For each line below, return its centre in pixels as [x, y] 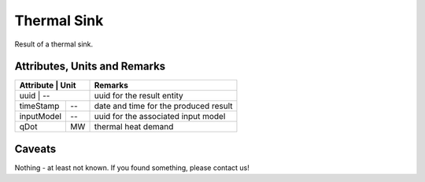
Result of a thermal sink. [54, 44]
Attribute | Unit [48, 85]
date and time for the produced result [163, 106]
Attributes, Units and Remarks [90, 67]
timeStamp [39, 106]
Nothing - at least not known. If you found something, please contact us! [132, 167]
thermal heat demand [134, 127]
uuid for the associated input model [160, 117]
